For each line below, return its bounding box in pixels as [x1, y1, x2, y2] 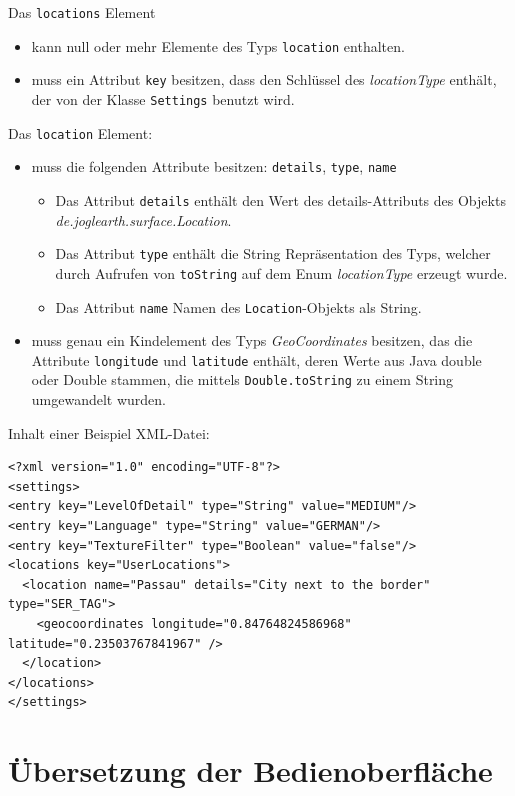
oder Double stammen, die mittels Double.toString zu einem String [31, 369, 454, 390]
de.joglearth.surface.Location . [55, 209, 232, 230]
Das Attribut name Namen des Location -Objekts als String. [55, 296, 422, 317]
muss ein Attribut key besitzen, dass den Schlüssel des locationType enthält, [31, 69, 497, 90]
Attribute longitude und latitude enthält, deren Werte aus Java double [31, 349, 482, 370]
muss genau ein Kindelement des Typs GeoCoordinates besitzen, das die [31, 330, 473, 351]
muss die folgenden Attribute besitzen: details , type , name [31, 156, 397, 177]
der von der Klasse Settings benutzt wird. [31, 88, 295, 109]
